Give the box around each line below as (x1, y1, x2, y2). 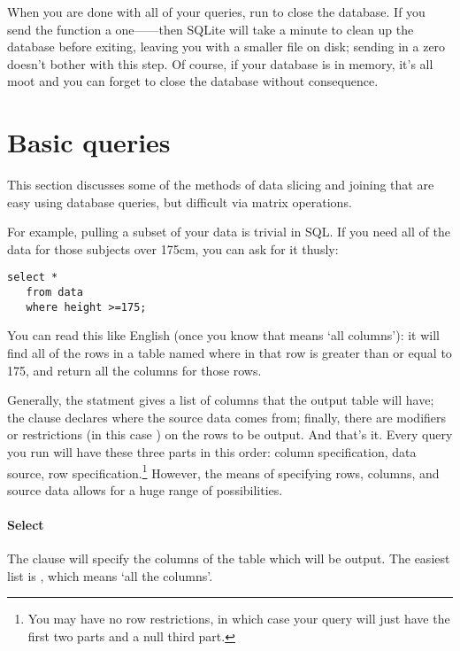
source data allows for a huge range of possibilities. (7, 480, 283, 499)
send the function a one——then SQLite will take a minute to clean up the (7, 19, 414, 38)
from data (26, 286, 83, 299)
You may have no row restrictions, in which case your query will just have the (27, 609, 450, 628)
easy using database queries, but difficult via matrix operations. (7, 192, 352, 211)
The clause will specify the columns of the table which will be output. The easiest (7, 549, 450, 568)
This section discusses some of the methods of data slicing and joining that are (7, 175, 434, 194)
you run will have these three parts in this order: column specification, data (7, 443, 417, 461)
